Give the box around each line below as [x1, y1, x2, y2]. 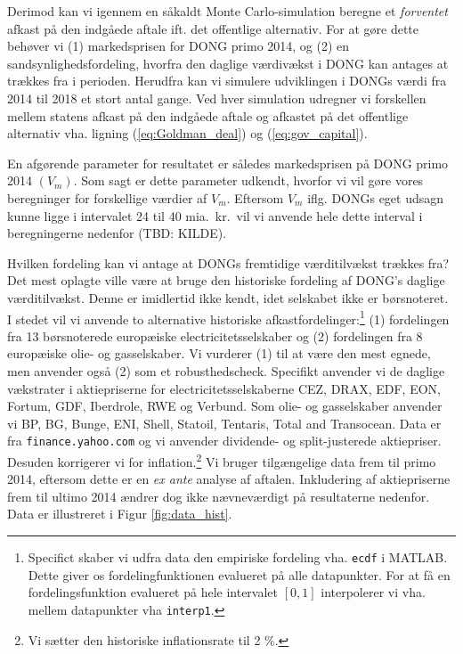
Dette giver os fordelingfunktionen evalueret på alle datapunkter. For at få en [28, 565, 451, 584]
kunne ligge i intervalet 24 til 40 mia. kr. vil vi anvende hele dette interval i [7, 206, 423, 225]
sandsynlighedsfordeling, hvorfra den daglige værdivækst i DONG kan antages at [7, 53, 449, 72]
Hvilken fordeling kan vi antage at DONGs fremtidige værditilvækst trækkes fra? [7, 253, 450, 272]
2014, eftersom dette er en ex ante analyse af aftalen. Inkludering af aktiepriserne [7, 470, 451, 488]
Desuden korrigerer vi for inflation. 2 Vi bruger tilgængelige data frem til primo [7, 449, 436, 470]
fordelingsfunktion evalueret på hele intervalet [28, 583, 279, 601]
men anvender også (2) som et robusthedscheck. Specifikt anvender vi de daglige [7, 361, 445, 380]
